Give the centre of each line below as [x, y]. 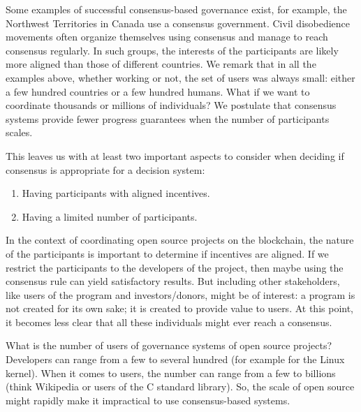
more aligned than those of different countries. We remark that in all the [161, 64]
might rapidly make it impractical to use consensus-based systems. [148, 400]
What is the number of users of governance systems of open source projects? [169, 345]
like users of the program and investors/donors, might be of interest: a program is [180, 294]
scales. [19, 132]
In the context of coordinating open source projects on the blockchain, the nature [180, 240]
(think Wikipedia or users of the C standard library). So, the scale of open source [180, 387]
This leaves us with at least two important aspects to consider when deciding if [175, 155]
